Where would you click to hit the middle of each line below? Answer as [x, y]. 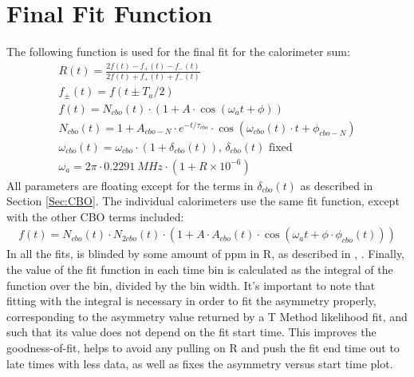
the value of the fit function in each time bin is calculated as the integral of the [200, 270]
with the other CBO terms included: [95, 216]
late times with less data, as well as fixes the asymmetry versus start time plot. [200, 363]
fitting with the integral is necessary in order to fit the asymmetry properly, [191, 301]
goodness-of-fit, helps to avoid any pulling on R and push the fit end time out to [203, 348]
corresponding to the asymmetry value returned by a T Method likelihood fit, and [207, 316]
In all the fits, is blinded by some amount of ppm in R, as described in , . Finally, [206, 254]
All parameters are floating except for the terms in [130, 185]
